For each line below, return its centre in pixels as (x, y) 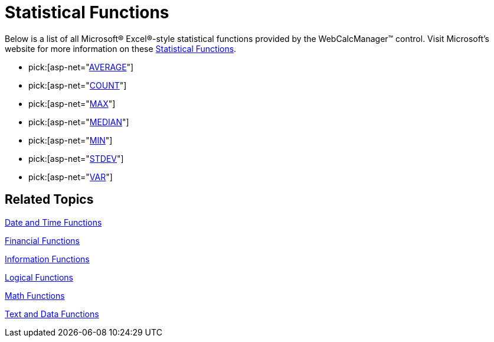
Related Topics (49, 200)
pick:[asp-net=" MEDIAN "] (79, 122)
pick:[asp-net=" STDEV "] (76, 158)
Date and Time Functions (53, 222)
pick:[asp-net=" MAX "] (72, 103)
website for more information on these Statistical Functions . (121, 48)
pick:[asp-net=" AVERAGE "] (81, 67)
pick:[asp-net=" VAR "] (71, 177)
